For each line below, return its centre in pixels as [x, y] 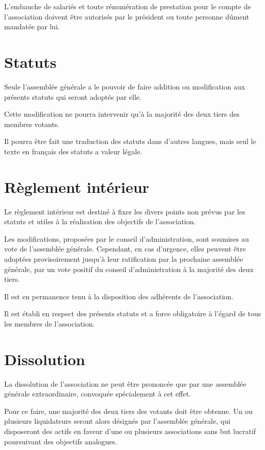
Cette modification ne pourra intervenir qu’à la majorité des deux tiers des [122, 114]
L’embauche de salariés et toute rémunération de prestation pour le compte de [128, 6]
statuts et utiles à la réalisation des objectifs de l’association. [100, 221]
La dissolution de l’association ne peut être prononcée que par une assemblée [125, 383]
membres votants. [32, 124]
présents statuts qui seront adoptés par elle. [73, 96]
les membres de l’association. [50, 323]
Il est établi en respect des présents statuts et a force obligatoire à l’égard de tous [133, 313]
